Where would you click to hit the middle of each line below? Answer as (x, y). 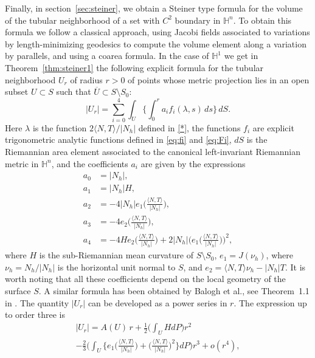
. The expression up (270, 302)
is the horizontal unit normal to (116, 267)
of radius (86, 79)
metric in (22, 163)
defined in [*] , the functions (189, 127)
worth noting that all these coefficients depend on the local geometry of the (145, 279)
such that (74, 91)
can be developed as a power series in (157, 302)
